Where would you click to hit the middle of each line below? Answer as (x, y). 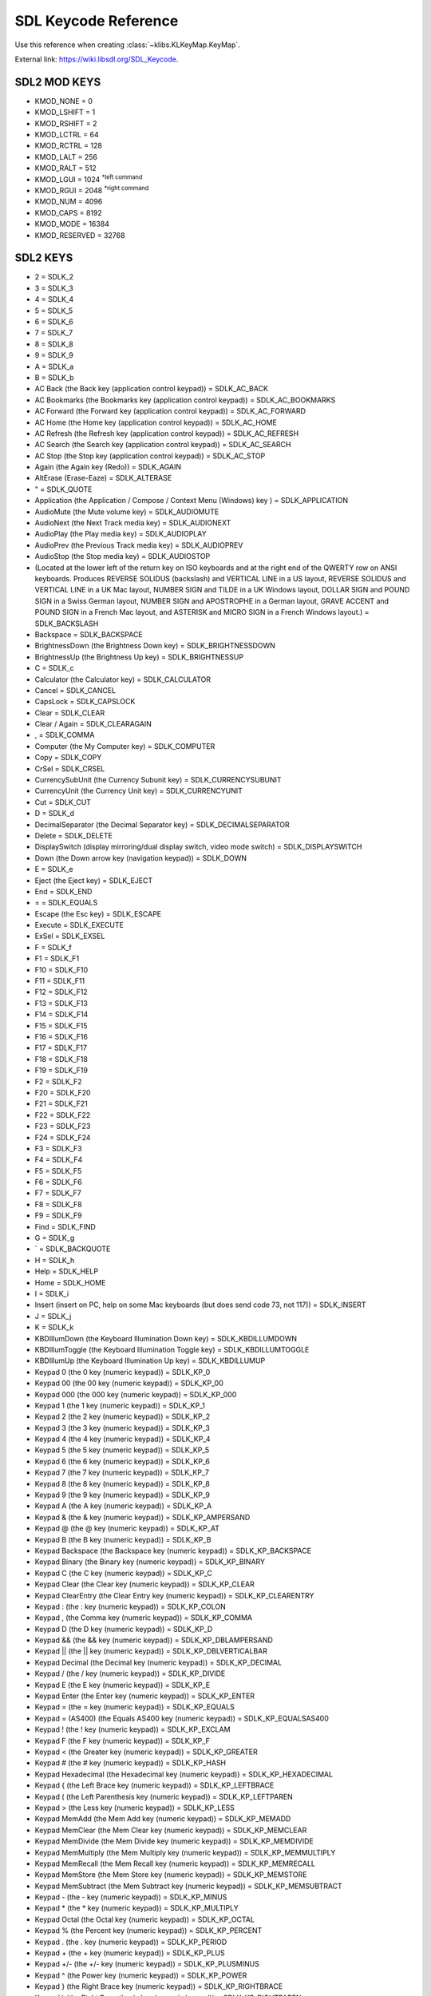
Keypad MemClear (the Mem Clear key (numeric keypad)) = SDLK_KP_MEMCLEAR (171, 1830)
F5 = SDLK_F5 (58, 1170)
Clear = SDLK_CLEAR (70, 713)
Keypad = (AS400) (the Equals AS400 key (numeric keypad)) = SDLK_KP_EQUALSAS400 (182, 1718)
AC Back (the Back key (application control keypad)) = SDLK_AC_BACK (152, 389)
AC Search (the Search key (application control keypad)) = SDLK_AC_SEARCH (163, 445)
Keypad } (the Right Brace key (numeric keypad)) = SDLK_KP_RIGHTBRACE (159, 1986)
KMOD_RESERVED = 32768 (80, 235)
